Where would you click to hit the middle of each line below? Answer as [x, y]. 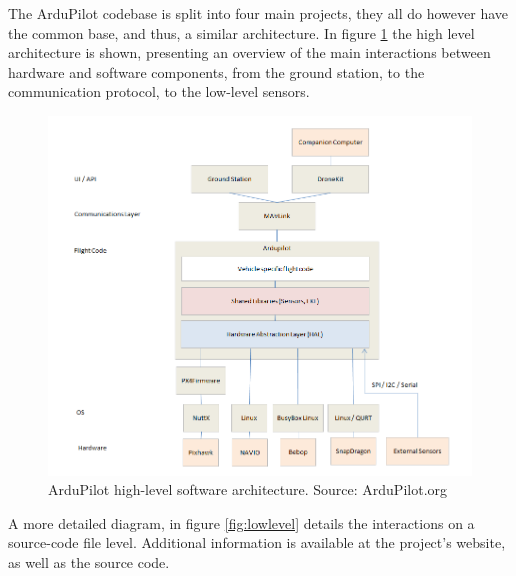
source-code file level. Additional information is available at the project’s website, [257, 542]
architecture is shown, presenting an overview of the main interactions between [249, 52]
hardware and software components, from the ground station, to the [216, 71]
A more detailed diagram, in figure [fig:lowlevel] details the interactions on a [241, 522]
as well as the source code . [89, 562]
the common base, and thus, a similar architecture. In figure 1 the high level [241, 32]
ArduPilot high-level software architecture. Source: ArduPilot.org [248, 489]
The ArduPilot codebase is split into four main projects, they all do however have [258, 13]
